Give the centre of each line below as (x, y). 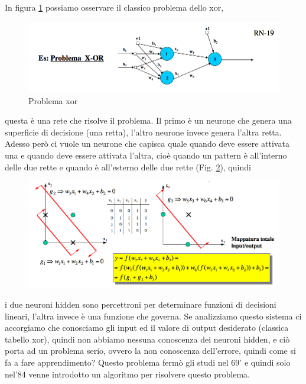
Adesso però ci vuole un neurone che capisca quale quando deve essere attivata (147, 143)
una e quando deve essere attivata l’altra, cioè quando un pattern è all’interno (146, 155)
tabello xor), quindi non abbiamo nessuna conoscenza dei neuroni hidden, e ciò (147, 339)
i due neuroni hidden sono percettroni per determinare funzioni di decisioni (141, 304)
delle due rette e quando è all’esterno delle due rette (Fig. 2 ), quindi (128, 167)
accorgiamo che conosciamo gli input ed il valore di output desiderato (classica (147, 327)
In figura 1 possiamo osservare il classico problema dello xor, (114, 7)
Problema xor (53, 100)
